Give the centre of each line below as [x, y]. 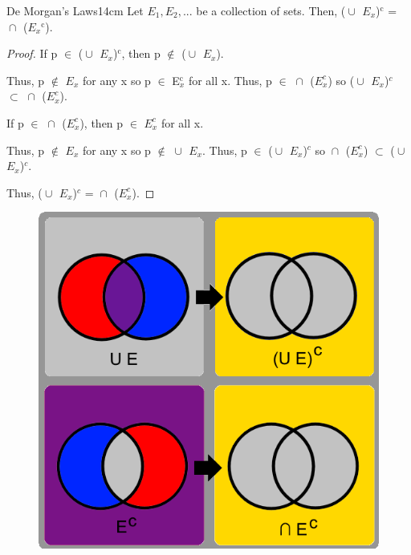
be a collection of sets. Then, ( [271, 10]
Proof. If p [32, 53]
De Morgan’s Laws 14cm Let [75, 10]
